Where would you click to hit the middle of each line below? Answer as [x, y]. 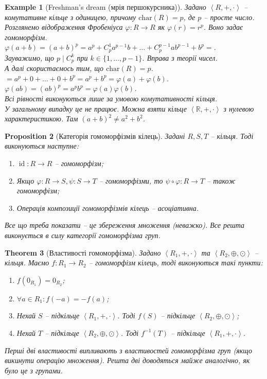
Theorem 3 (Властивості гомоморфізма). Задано [83, 252]
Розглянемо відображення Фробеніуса [64, 27]
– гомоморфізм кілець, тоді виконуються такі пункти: [176, 263]
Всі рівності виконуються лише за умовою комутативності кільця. [111, 98]
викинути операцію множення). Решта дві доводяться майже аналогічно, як [127, 360]
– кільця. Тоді [232, 136]
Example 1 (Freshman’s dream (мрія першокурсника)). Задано [105, 7]
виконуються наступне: [42, 146]
